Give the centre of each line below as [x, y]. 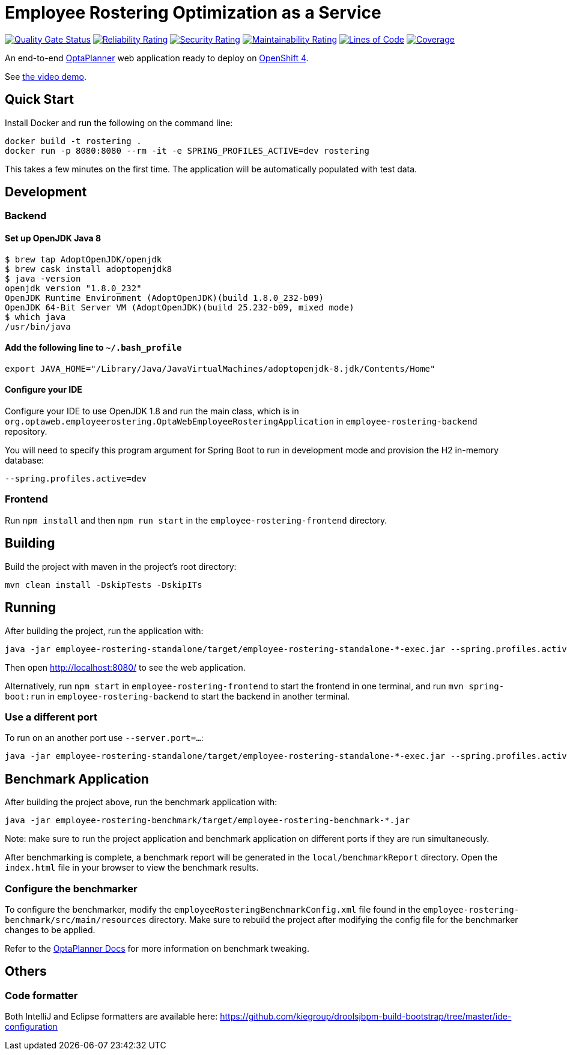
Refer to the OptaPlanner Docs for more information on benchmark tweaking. [157, 948]
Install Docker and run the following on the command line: [119, 122]
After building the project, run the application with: [104, 630]
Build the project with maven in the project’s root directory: [121, 566]
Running [31, 608]
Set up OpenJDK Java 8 [53, 238]
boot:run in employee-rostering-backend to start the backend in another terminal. [177, 696]
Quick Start [39, 100]
